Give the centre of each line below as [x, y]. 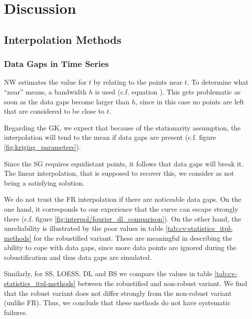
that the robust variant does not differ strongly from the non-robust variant [118, 293]
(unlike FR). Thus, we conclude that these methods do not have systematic [117, 303]
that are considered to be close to [54, 111]
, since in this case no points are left [190, 101]
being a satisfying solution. [44, 182]
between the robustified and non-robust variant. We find [162, 283]
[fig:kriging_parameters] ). [42, 146]
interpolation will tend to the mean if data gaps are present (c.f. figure [110, 137]
